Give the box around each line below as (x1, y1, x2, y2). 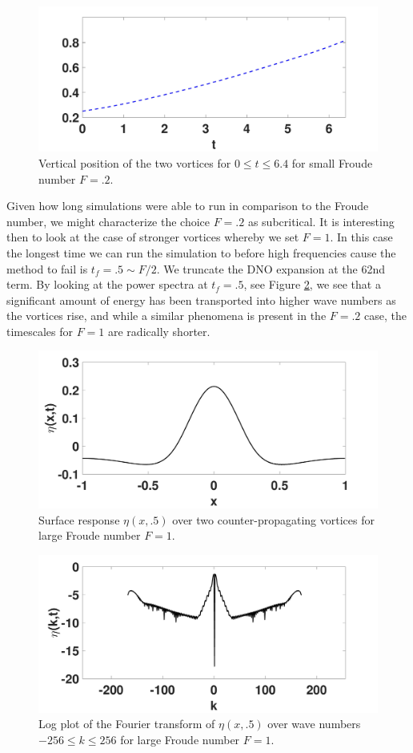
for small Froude (291, 154, 373, 171)
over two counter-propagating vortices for (172, 511, 375, 528)
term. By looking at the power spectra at (6, 276, 208, 293)
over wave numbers (267, 715, 361, 732)
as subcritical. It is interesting (247, 213, 395, 229)
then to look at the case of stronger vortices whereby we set (6, 229, 299, 245)
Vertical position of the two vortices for (38, 154, 231, 171)
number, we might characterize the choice (6, 213, 211, 229)
